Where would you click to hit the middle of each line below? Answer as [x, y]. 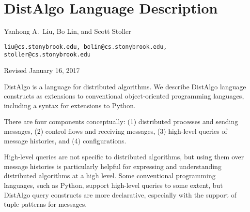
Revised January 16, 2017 [42, 70]
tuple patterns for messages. [46, 204]
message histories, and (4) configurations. [65, 140]
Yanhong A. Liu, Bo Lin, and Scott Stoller [68, 31]
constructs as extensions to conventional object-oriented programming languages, [124, 96]
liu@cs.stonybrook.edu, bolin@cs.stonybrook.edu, [86, 47]
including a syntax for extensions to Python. [70, 105]
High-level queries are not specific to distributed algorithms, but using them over [124, 157]
